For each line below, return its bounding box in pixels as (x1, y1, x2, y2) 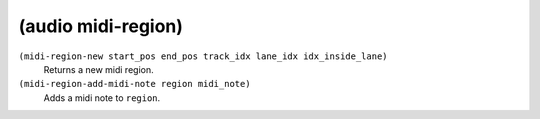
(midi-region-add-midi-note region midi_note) (18, 78, 251, 90)
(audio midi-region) (18, 15, 184, 37)
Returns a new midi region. (43, 63, 154, 75)
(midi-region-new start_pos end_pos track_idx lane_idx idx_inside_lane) (18, 50, 389, 62)
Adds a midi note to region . (43, 91, 161, 104)
